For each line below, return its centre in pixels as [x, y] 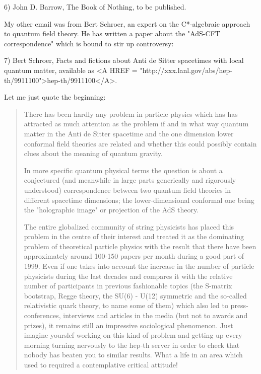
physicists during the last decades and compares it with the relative [128, 276]
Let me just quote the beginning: [55, 97]
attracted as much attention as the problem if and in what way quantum [136, 124]
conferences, [42, 315]
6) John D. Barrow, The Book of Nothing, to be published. [95, 7]
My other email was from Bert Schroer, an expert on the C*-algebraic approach [127, 23]
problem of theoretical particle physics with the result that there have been [140, 246]
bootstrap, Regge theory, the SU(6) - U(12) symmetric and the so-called [135, 295]
